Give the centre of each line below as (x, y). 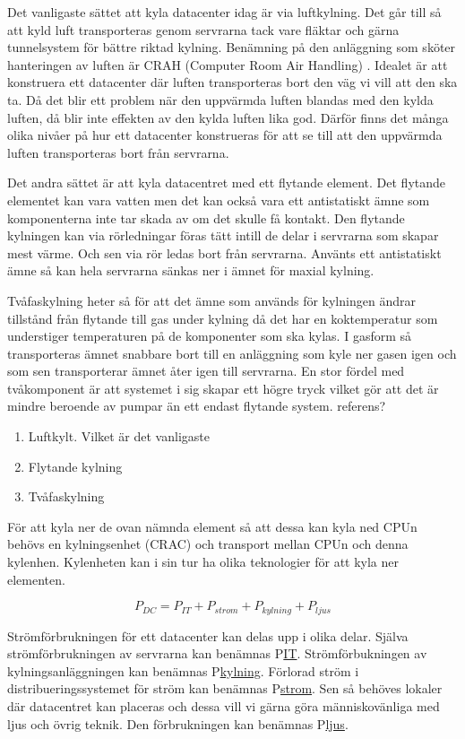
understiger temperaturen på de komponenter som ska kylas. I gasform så (210, 336)
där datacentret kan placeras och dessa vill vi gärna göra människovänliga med (224, 706)
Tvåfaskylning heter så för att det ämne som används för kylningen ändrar (211, 300)
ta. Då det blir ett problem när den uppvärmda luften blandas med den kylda (220, 99)
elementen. (36, 579)
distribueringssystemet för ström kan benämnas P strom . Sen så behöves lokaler (225, 688)
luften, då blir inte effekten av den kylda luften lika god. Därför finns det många (228, 117)
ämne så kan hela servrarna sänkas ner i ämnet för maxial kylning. (191, 270)
